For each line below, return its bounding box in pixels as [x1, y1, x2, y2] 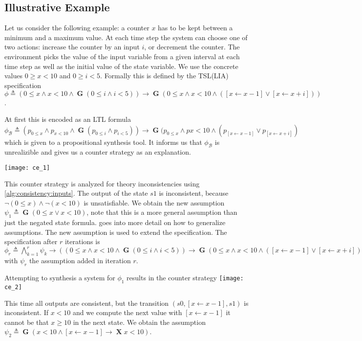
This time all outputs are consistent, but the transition [4, 297, 169, 308]
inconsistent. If [4, 307, 48, 318]
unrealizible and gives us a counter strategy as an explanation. [4, 147, 191, 157]
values [4, 70, 23, 81]
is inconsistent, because [159, 188, 229, 198]
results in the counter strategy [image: [127, 273, 244, 283]
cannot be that [4, 317, 49, 327]
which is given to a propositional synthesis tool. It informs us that [4, 136, 202, 147]
